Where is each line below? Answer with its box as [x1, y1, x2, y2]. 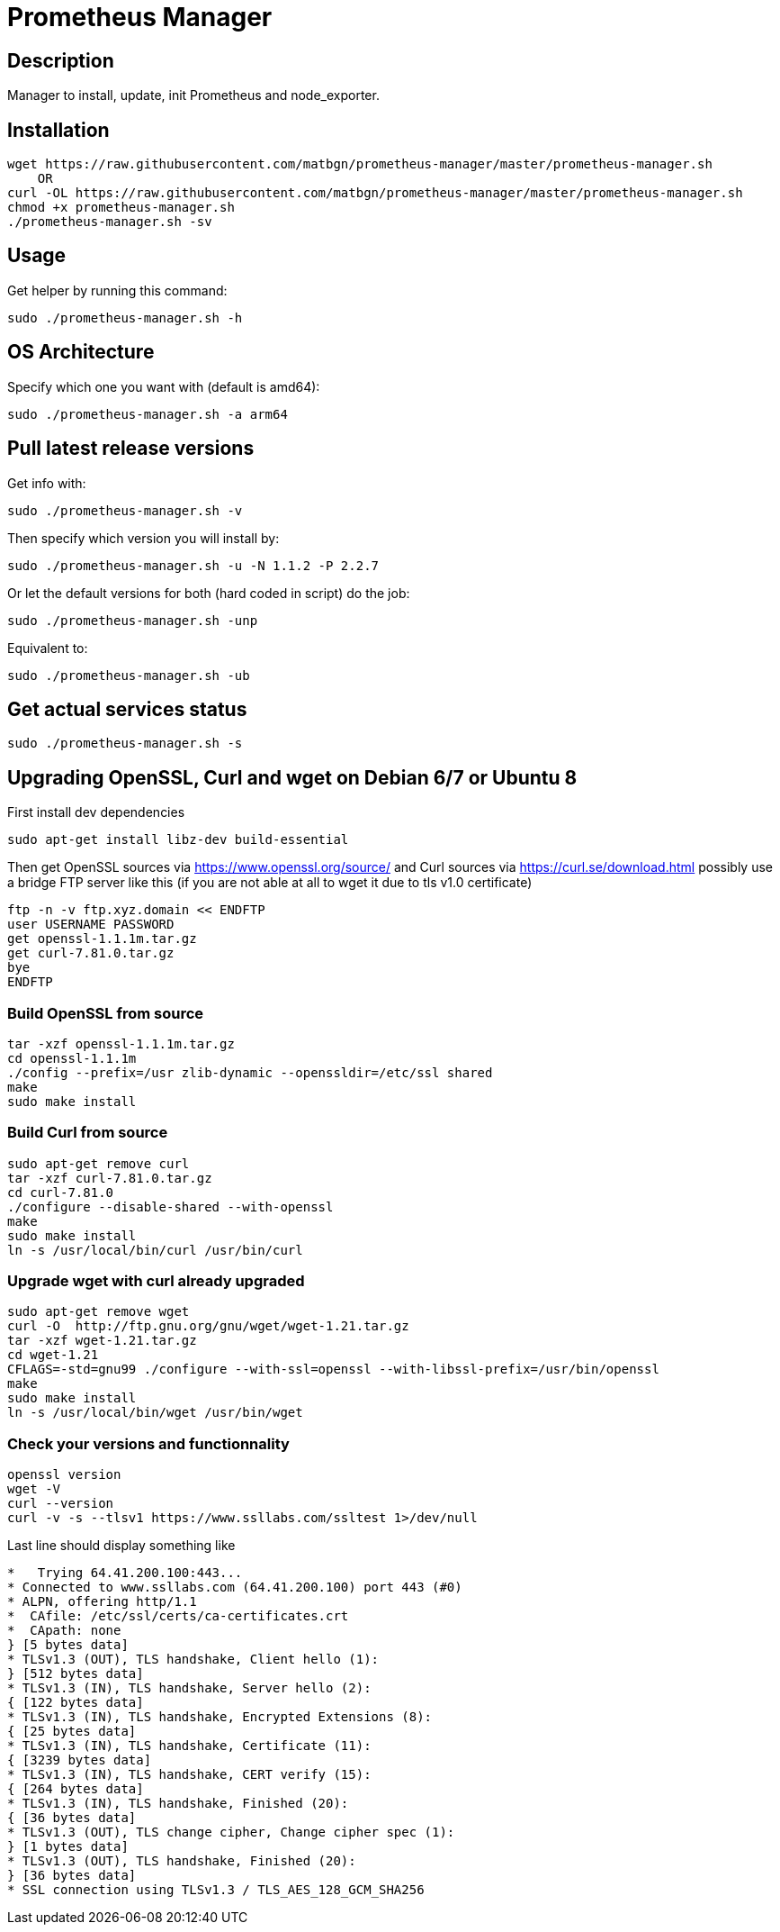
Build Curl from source [7, 1123, 168, 1142]
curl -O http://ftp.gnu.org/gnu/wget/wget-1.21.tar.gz [7, 1319, 409, 1334]
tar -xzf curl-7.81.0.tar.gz [7, 1170, 212, 1185]
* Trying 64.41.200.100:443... [7, 1565, 243, 1581]
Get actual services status [7, 697, 247, 721]
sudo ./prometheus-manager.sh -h [7, 310, 243, 325]
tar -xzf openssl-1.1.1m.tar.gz [7, 1036, 235, 1051]
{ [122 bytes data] [7, 1695, 144, 1710]
